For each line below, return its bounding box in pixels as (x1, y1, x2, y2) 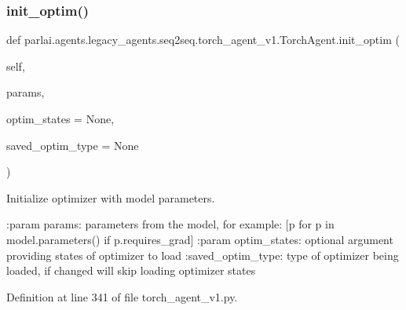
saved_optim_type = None (6, 137, 139, 153)
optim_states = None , (6, 111, 115, 126)
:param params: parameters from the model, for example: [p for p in (6, 216, 335, 232)
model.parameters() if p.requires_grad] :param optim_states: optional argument (6, 231, 393, 247)
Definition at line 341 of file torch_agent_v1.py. (6, 288, 238, 305)
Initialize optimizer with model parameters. (6, 189, 215, 206)
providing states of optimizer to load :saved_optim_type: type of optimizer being (6, 246, 399, 263)
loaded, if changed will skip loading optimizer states (6, 262, 256, 279)
